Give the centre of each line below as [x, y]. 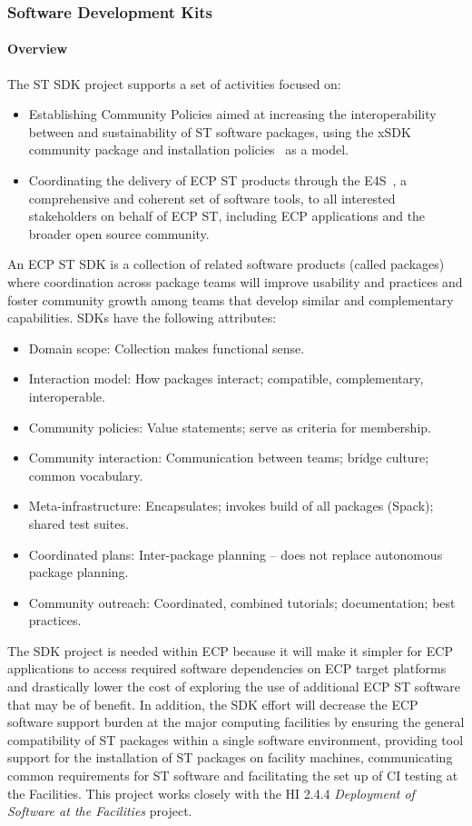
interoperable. [67, 396]
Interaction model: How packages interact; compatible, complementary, [226, 378]
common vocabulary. [86, 475]
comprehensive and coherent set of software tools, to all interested [212, 198]
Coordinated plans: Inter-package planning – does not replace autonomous [236, 554]
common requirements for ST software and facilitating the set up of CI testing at [233, 776]
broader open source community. [119, 233]
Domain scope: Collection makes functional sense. [167, 348]
